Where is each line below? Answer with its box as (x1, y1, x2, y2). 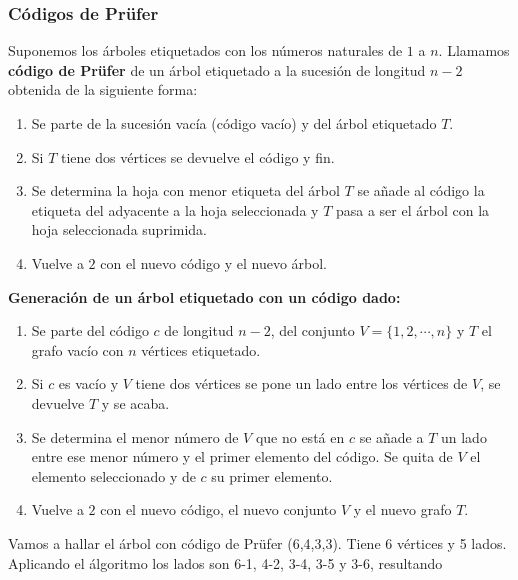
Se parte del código (31, 320, 149, 341)
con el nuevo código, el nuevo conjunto (100, 499, 337, 520)
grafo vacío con (31, 339, 124, 360)
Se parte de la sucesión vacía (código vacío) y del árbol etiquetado (31, 113, 437, 133)
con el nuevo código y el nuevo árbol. (100, 252, 327, 273)
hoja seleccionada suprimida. (31, 219, 208, 240)
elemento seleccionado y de (31, 465, 196, 486)
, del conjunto (270, 320, 355, 341)
